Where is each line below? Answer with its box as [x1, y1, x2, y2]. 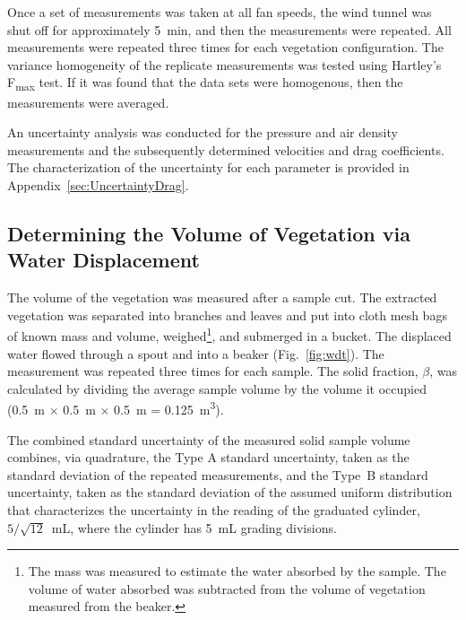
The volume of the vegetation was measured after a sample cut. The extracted [7, 288, 437, 307]
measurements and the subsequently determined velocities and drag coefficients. [7, 140, 444, 159]
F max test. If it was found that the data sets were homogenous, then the [7, 73, 403, 94]
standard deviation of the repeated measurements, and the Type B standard [7, 465, 428, 484]
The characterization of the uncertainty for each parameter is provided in [7, 158, 410, 177]
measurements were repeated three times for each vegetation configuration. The [7, 38, 444, 57]
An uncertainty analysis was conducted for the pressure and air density [7, 123, 398, 142]
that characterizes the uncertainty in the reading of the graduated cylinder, [7, 500, 420, 519]
